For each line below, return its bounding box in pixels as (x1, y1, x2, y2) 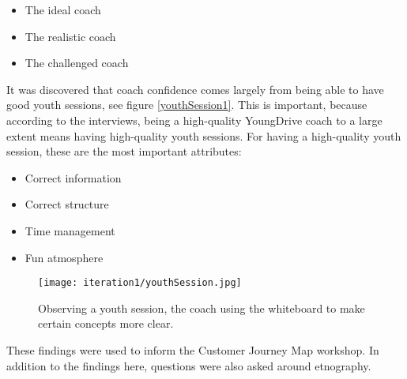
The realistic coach (24, 28, 116, 44)
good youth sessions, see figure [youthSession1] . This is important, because (6, 96, 367, 113)
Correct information (24, 169, 122, 186)
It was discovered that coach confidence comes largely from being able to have (6, 81, 384, 97)
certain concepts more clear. (38, 315, 174, 332)
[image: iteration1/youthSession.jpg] (38, 277, 242, 289)
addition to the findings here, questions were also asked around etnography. (6, 357, 371, 373)
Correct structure (24, 196, 109, 212)
